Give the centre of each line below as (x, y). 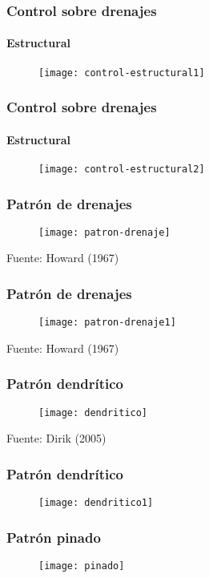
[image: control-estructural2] (122, 169)
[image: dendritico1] (96, 503)
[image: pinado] (82, 566)
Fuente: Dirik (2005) (56, 438)
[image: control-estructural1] (122, 73)
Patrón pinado (54, 537)
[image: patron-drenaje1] (107, 323)
